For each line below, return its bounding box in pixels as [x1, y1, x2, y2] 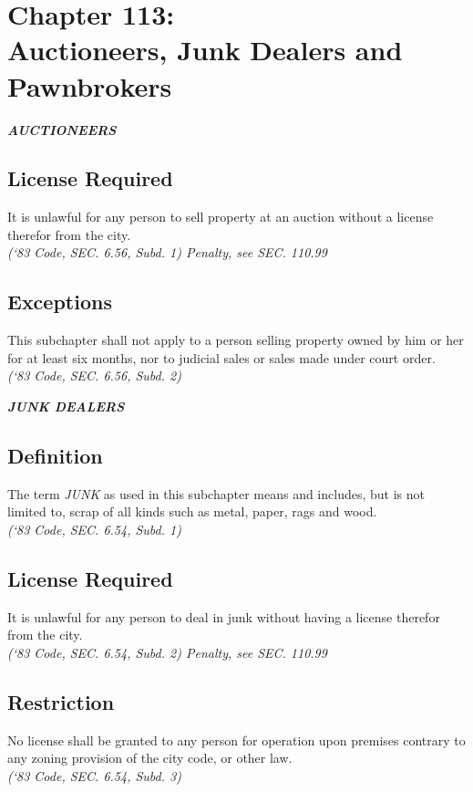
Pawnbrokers [7, 67, 172, 104]
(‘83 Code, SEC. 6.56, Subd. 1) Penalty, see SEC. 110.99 [7, 243, 327, 262]
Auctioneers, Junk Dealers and [7, 31, 403, 68]
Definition [7, 442, 103, 470]
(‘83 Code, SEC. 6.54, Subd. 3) [7, 766, 181, 786]
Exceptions [7, 287, 112, 316]
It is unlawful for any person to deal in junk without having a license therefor [7, 607, 440, 626]
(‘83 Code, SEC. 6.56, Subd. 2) [7, 366, 181, 385]
